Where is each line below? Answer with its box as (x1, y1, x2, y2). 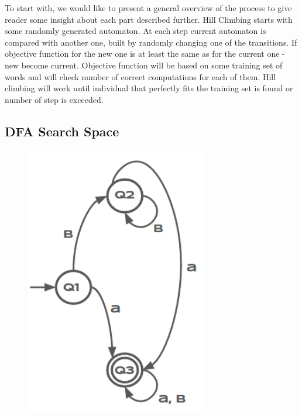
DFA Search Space (5, 122, 119, 140)
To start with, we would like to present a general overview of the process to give (5, 2, 292, 13)
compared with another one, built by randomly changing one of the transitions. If (5, 36, 297, 48)
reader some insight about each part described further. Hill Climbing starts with (5, 13, 293, 25)
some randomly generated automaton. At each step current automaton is (5, 25, 266, 37)
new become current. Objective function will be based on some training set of (5, 59, 283, 71)
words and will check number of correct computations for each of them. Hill (5, 70, 276, 82)
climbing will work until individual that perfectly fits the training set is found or (5, 82, 293, 94)
